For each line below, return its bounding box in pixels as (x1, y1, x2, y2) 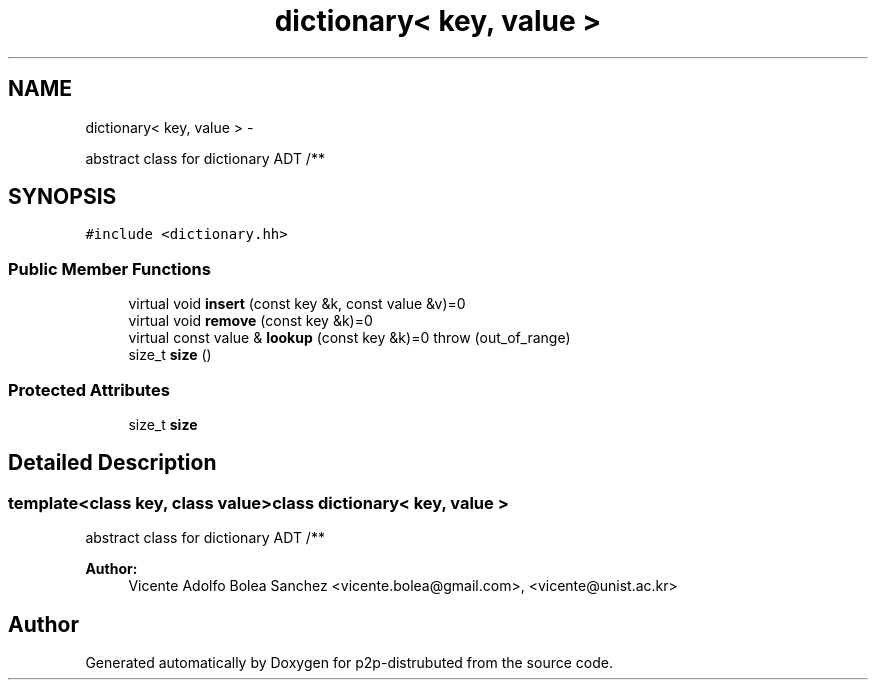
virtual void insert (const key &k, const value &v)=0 (128, 295, 466, 313)
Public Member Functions (8, 258, 211, 279)
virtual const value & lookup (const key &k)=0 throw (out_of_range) (128, 329, 571, 347)
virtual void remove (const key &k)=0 (128, 312, 373, 330)
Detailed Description (8, 450, 217, 476)
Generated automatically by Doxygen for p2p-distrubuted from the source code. (85, 654, 613, 671)
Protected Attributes (8, 379, 170, 400)
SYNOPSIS (8, 184, 117, 210)
